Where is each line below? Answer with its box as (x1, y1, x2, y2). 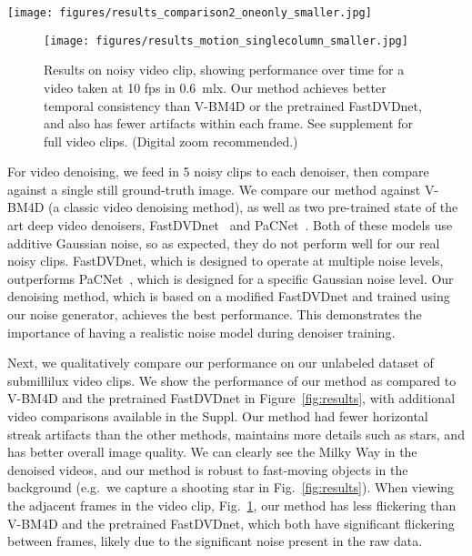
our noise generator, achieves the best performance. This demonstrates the (7, 305, 422, 324)
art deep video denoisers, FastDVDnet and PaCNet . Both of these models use (7, 216, 453, 235)
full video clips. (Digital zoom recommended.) (44, 131, 298, 150)
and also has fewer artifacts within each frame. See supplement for (44, 114, 414, 133)
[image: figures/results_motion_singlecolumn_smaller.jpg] (44, 34, 408, 47)
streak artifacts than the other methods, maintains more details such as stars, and (7, 424, 465, 443)
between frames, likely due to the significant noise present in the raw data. (7, 531, 423, 551)
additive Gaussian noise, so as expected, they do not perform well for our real (7, 233, 440, 252)
